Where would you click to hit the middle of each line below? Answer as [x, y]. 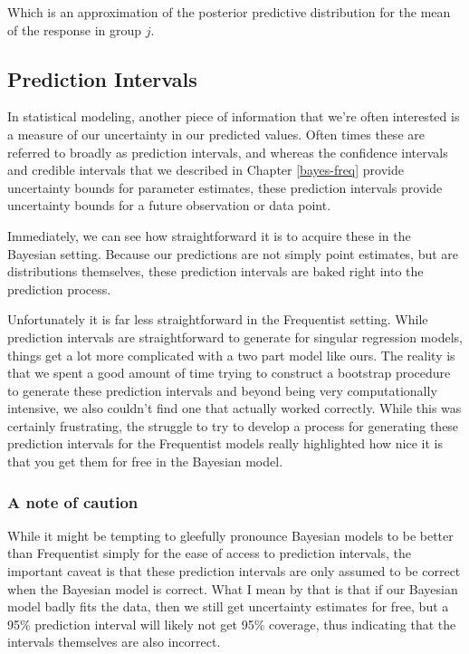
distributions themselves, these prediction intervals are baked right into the [215, 271]
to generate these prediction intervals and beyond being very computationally [222, 390]
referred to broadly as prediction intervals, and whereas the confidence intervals [228, 152]
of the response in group [75, 29]
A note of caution [73, 501]
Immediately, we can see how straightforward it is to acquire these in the [209, 235]
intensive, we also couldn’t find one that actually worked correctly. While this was [234, 408]
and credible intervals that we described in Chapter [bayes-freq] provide [206, 170]
